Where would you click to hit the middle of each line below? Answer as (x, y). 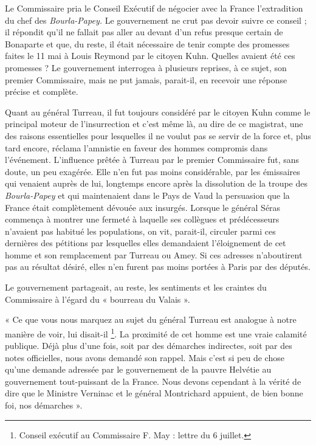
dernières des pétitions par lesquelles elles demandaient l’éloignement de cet (146, 243)
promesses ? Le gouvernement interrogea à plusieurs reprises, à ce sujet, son (146, 67)
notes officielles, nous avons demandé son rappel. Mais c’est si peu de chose (145, 357)
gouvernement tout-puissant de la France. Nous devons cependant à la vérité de (153, 381)
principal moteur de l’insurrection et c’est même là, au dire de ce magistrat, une (154, 124)
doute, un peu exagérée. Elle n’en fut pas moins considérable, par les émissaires (153, 171)
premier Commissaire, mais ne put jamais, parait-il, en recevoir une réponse (146, 79)
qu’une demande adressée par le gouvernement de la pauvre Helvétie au (138, 369)
